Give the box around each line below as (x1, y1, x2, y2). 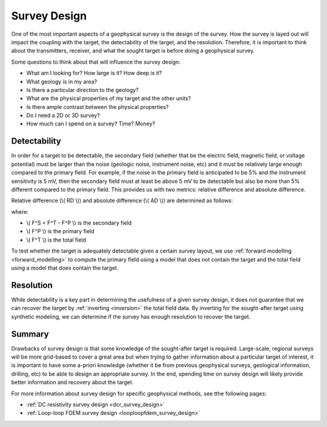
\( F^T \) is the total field (26, 236, 87, 243)
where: (11, 208, 29, 215)
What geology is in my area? (26, 78, 97, 85)
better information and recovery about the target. (11, 379, 134, 386)
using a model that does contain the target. (11, 264, 119, 272)
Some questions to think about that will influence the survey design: (11, 58, 181, 65)
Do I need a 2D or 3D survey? (26, 112, 100, 119)
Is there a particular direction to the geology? (26, 86, 139, 93)
